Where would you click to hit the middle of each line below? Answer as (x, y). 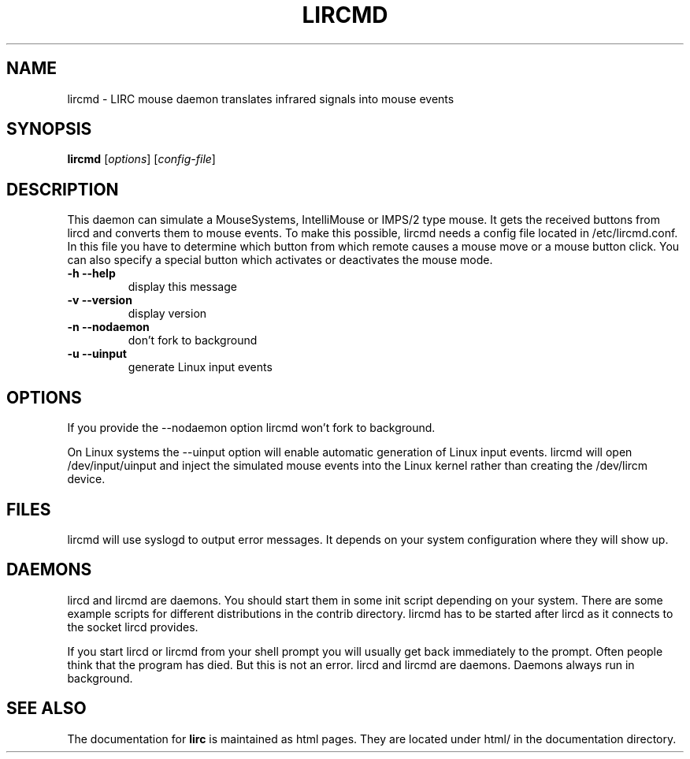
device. (86, 479)
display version (167, 314)
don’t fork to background (193, 340)
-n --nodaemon (108, 327)
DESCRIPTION (63, 189)
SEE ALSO (46, 709)
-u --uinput (97, 354)
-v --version (100, 300)
